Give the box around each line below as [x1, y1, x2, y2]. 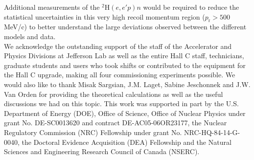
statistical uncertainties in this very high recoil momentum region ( [4, 11, 205, 22]
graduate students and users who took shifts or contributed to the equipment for [4, 60, 246, 70]
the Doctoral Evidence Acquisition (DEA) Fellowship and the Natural [22, 137, 231, 147]
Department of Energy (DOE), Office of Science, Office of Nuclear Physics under [4, 108, 246, 118]
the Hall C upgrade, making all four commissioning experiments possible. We [4, 69, 235, 80]
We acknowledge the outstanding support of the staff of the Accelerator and [4, 41, 232, 51]
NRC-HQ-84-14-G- [184, 127, 240, 137]
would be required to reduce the [143, 2, 239, 12]
